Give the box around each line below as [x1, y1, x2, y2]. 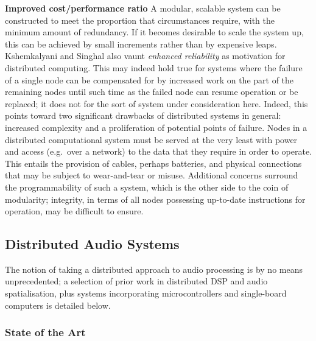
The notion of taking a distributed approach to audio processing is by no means [5, 262, 303, 275]
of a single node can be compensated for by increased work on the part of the [5, 73, 294, 86]
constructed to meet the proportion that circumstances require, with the [5, 13, 275, 26]
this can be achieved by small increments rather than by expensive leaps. [5, 37, 277, 50]
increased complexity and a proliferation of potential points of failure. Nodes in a [5, 121, 307, 133]
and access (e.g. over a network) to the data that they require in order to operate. [5, 145, 312, 158]
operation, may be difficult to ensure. [5, 205, 144, 217]
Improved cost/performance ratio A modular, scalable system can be [5, 2, 281, 14]
